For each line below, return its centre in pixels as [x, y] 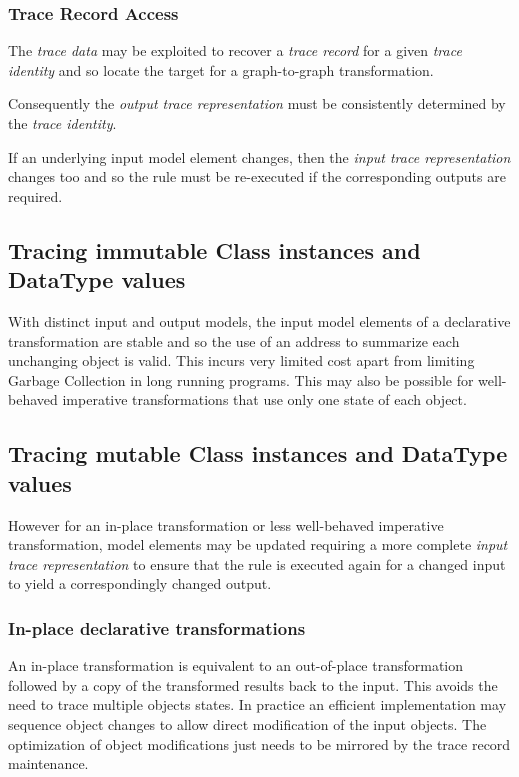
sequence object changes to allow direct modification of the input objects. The [247, 723]
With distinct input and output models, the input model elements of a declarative [259, 320]
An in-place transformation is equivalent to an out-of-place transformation [236, 665]
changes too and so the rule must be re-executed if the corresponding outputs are [257, 176]
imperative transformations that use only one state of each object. [264, 399]
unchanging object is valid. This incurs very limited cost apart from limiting [241, 360]
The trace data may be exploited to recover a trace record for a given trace [235, 50]
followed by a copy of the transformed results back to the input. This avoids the [253, 684]
